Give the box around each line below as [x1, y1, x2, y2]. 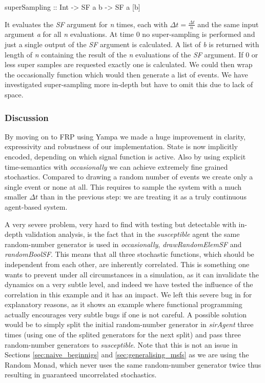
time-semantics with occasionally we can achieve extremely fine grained [5, 161, 228, 172]
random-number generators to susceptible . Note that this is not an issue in [5, 339, 238, 350]
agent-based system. [5, 201, 68, 212]
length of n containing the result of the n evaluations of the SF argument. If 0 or [5, 49, 258, 59]
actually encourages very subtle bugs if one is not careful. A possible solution [5, 309, 247, 319]
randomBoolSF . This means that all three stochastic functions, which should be [5, 249, 254, 259]
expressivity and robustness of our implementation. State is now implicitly [5, 141, 238, 152]
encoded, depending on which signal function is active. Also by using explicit [5, 151, 246, 162]
